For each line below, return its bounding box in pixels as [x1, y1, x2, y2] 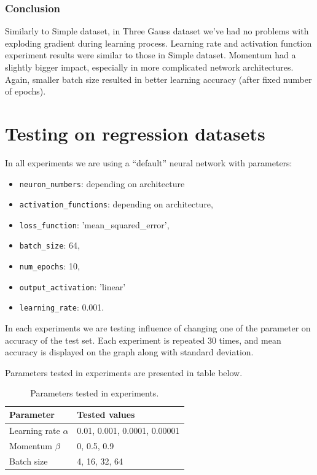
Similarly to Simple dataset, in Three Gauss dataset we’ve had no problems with [5, 25, 309, 37]
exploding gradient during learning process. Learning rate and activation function [5, 36, 312, 49]
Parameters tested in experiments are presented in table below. [5, 366, 243, 379]
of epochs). [5, 85, 46, 98]
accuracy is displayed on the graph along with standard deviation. [5, 346, 254, 358]
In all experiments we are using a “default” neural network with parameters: [5, 156, 292, 169]
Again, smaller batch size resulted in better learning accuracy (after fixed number [5, 72, 312, 85]
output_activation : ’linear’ [19, 280, 126, 293]
